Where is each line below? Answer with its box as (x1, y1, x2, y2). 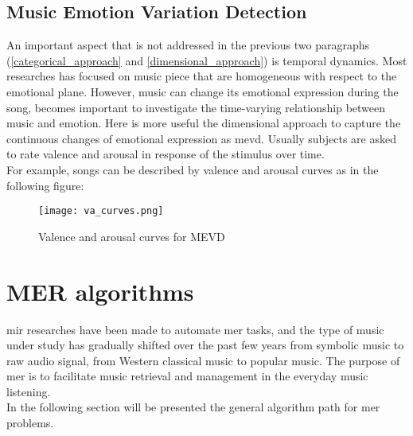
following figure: (6, 177, 84, 193)
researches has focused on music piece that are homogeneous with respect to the (6, 68, 397, 84)
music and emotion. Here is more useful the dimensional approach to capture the (6, 115, 401, 131)
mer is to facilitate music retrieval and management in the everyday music (6, 368, 368, 384)
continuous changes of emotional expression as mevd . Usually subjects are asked (6, 130, 396, 146)
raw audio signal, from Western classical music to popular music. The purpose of (6, 352, 400, 368)
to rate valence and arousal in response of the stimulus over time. (6, 146, 325, 162)
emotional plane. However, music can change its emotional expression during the (6, 83, 399, 99)
